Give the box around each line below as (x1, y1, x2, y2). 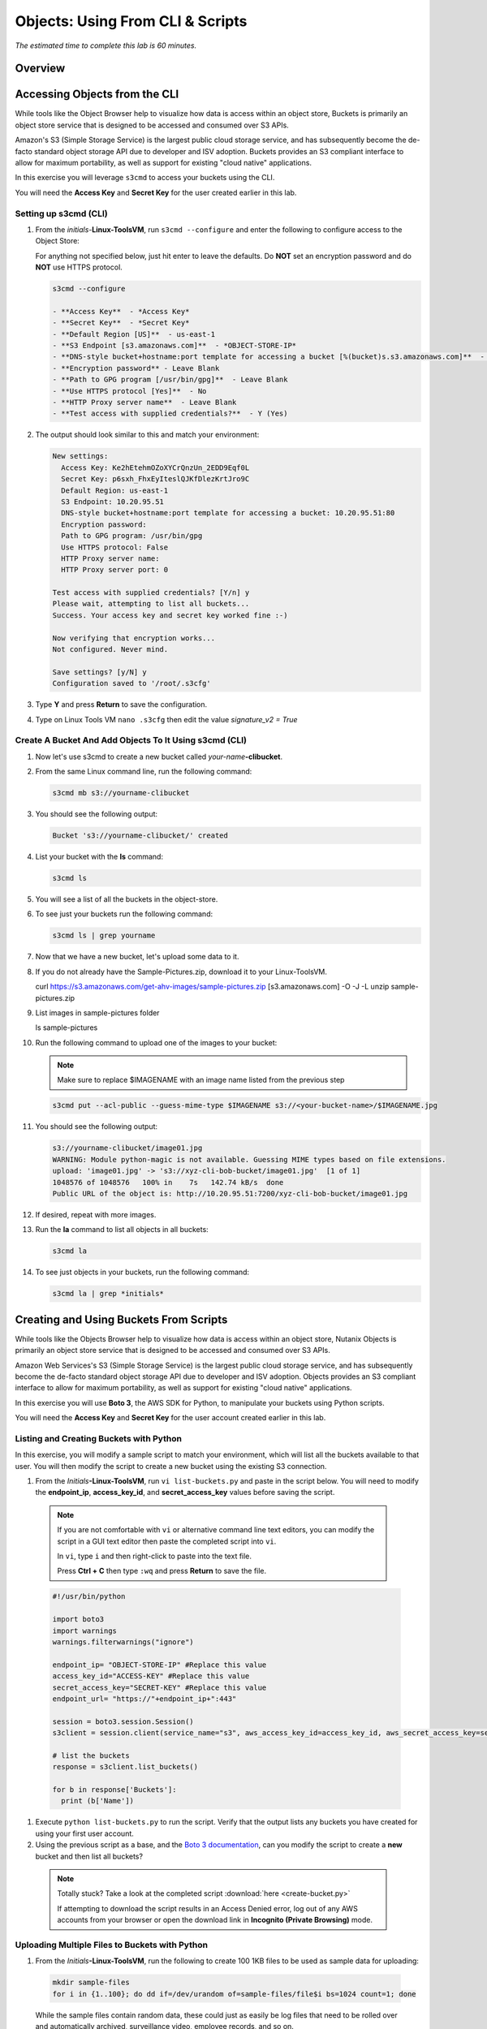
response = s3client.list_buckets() (52, 1762, 199, 1772)
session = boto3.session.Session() (52, 1717, 194, 1726)
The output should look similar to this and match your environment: (35, 430, 260, 440)
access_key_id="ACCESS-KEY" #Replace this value (52, 1672, 250, 1681)
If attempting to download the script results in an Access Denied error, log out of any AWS (57, 1903, 359, 1913)
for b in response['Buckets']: (52, 1786, 178, 1794)
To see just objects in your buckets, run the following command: (35, 1267, 250, 1277)
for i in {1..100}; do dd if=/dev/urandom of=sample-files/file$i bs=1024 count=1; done (52, 1989, 417, 1998)
